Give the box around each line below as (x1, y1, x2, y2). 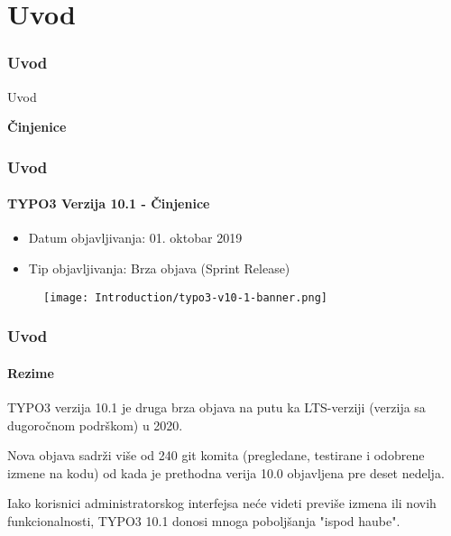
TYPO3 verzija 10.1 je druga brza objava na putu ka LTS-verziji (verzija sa (7, 397, 426, 416)
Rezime (7, 363, 54, 382)
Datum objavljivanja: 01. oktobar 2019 (28, 228, 243, 247)
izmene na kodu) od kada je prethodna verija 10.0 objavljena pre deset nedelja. (7, 463, 445, 482)
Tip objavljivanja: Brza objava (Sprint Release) (28, 259, 290, 278)
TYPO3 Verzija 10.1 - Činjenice (7, 194, 210, 213)
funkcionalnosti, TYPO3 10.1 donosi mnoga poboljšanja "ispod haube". (7, 511, 400, 530)
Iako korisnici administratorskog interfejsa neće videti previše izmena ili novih (7, 494, 437, 513)
